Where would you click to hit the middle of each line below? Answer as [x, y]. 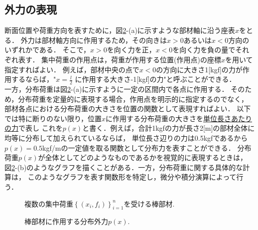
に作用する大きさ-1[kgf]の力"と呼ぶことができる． [155, 79]
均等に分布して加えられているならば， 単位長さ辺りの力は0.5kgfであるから [126, 137]
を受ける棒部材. [149, 203]
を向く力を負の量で [204, 50]
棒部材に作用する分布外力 [66, 221]
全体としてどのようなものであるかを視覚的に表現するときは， [146, 157]
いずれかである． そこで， [47, 50]
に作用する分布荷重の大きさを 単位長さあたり [179, 118]
